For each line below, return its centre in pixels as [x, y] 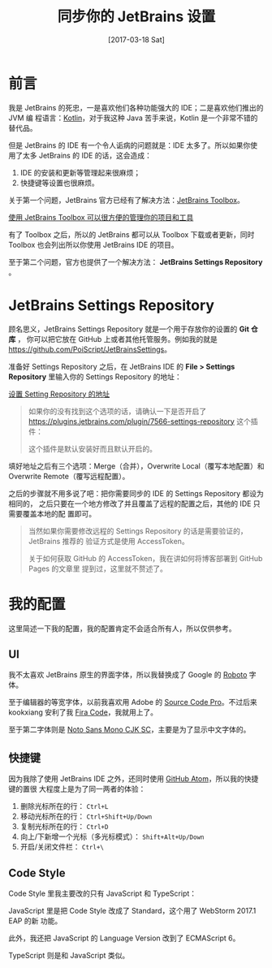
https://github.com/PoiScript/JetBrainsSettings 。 [90, 349]
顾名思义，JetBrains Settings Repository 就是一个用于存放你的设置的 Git [129, 329]
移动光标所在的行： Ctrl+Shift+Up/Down [86, 816]
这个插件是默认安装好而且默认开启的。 [92, 448]
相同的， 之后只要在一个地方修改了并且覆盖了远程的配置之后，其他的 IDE [130, 503]
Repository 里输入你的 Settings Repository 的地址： [95, 376]
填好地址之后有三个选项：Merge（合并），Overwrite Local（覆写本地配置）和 [136, 466]
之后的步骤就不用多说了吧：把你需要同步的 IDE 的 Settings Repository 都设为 [136, 493]
